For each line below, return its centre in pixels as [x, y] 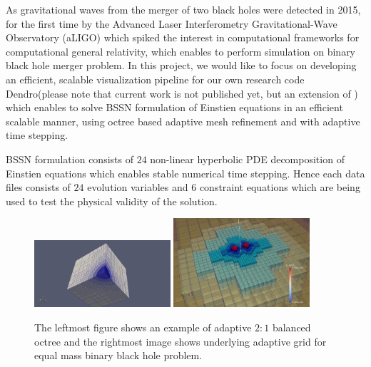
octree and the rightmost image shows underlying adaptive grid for [181, 341]
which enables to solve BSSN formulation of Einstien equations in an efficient [174, 107]
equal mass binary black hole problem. [118, 355]
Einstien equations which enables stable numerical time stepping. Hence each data [185, 173]
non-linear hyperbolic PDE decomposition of [247, 159]
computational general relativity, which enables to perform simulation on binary [181, 51]
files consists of [38, 187]
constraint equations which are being [280, 187]
